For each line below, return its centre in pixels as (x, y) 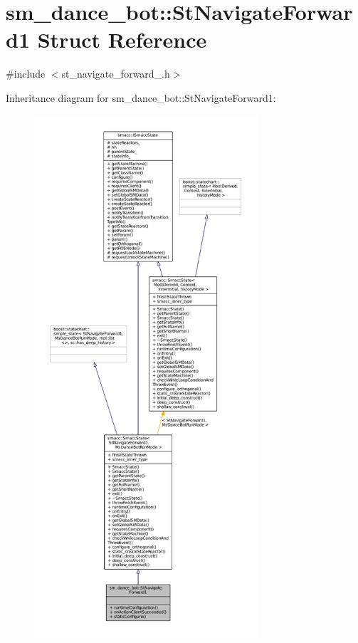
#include (26, 74)
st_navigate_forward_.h (116, 74)
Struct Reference (122, 40)
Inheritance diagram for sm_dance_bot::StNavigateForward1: (141, 97)
